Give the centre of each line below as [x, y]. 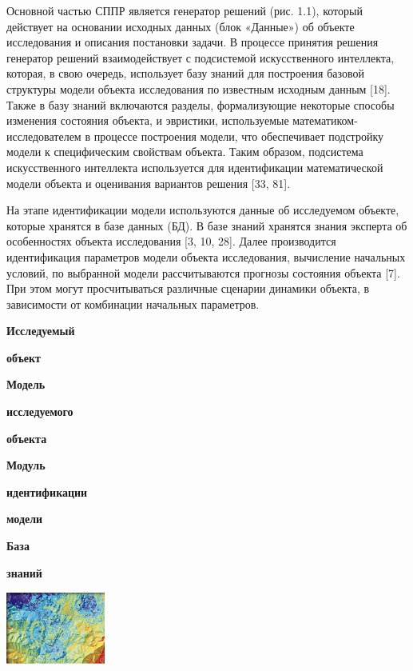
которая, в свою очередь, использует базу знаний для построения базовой [186, 73]
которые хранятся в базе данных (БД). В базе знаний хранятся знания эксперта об [207, 225]
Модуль [26, 465]
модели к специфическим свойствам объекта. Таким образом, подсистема [185, 152]
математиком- [325, 120]
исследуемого [40, 411]
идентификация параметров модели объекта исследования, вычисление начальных [206, 256]
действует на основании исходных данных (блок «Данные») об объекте [181, 26]
